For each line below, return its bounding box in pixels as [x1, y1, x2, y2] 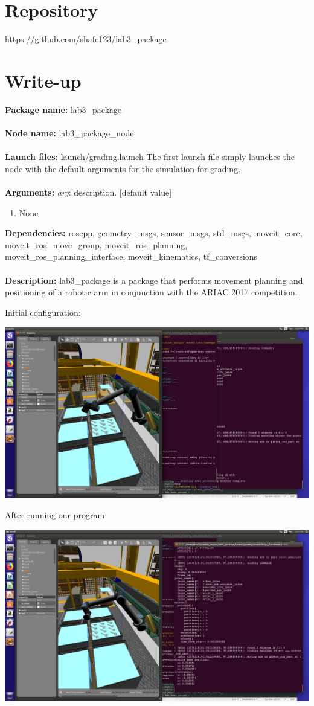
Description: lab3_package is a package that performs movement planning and [5, 274, 303, 286]
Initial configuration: [5, 306, 81, 318]
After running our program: [5, 509, 107, 521]
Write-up [5, 68, 82, 92]
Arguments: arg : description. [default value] [5, 186, 172, 198]
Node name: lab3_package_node [5, 127, 134, 140]
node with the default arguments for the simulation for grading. [5, 162, 241, 175]
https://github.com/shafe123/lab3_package [5, 33, 167, 45]
